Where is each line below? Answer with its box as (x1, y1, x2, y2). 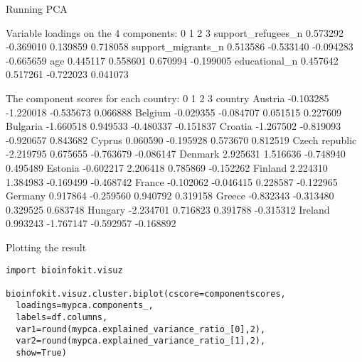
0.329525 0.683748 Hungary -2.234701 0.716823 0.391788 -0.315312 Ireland (6, 202, 330, 216)
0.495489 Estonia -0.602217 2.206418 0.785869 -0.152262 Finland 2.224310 (6, 160, 328, 175)
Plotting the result (6, 239, 87, 254)
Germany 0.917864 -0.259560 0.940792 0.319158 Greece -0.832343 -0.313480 (6, 188, 334, 203)
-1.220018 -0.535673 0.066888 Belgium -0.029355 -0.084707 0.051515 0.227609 (6, 104, 341, 119)
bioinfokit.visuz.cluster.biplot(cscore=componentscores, (6, 288, 286, 299)
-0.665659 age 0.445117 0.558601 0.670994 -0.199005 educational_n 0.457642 (6, 53, 339, 67)
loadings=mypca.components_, (16, 300, 154, 311)
